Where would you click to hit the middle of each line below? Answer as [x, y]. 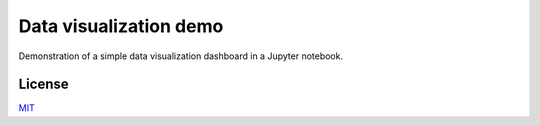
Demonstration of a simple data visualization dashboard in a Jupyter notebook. [181, 56]
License [43, 84]
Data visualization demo [121, 26]
